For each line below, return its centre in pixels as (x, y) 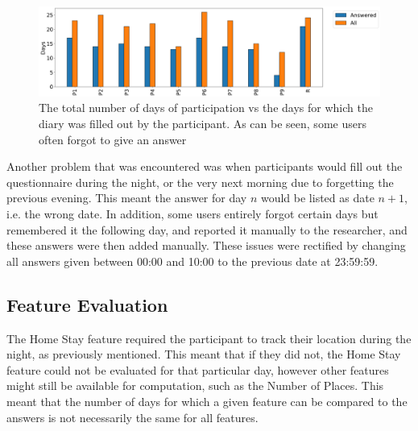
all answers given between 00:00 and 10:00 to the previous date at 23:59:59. (192, 261)
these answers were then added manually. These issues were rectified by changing (206, 245)
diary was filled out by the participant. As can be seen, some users (203, 123)
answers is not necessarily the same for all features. (132, 417)
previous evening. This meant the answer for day (127, 198)
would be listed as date (317, 198)
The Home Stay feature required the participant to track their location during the (209, 338)
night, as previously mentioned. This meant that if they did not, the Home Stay (204, 354)
